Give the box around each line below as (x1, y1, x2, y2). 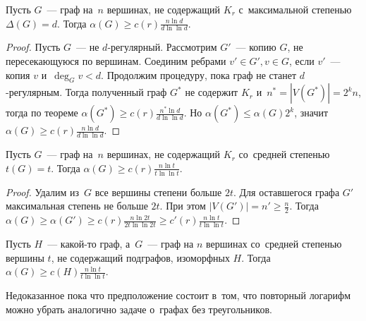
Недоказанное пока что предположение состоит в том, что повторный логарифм (6, 287, 351, 302)
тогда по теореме (6, 105, 78, 120)
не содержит (185, 85, 238, 99)
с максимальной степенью (238, 2, 352, 16)
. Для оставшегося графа (233, 184, 340, 199)
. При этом (159, 198, 206, 213)
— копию (236, 40, 276, 54)
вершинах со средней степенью (206, 236, 342, 250)
